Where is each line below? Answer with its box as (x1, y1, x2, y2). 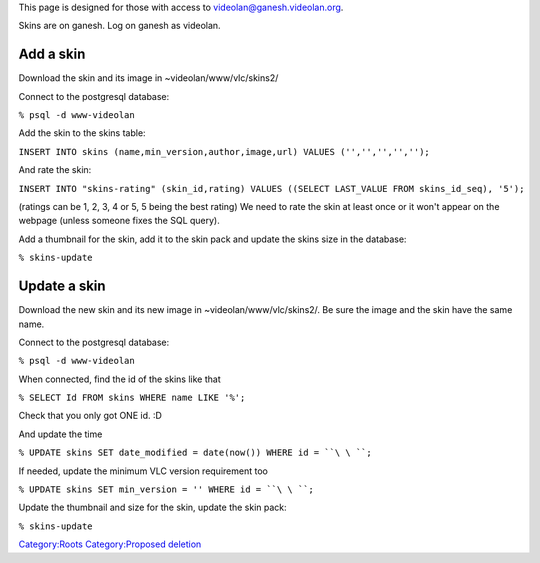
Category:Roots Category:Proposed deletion (18, 538, 202, 550)
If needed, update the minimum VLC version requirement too (18, 465, 269, 477)
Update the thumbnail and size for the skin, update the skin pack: (18, 501, 287, 514)
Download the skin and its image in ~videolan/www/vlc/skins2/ (18, 72, 279, 84)
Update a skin (18, 278, 106, 295)
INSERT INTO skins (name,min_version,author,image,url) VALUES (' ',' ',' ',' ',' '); (18, 146, 430, 157)
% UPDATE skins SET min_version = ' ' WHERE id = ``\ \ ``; (18, 484, 315, 495)
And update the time (18, 428, 103, 440)
